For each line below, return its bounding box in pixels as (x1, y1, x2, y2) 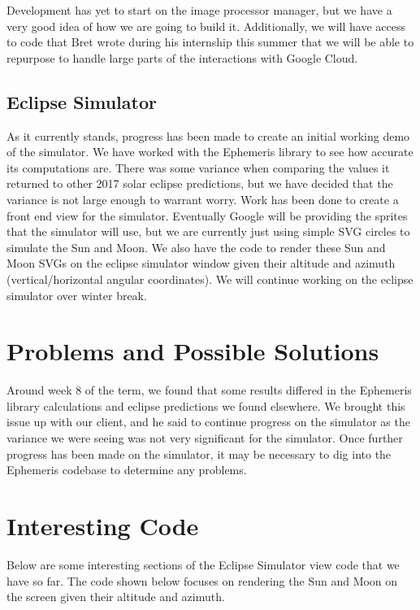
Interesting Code (6, 508, 199, 542)
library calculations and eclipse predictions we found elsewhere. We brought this (6, 397, 405, 414)
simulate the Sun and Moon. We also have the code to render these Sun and (6, 238, 386, 255)
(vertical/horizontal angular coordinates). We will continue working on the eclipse (6, 270, 414, 287)
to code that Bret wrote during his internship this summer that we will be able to (6, 33, 414, 50)
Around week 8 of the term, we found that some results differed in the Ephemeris (6, 381, 412, 399)
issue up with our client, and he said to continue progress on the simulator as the (6, 413, 410, 430)
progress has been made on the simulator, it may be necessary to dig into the (6, 445, 392, 462)
